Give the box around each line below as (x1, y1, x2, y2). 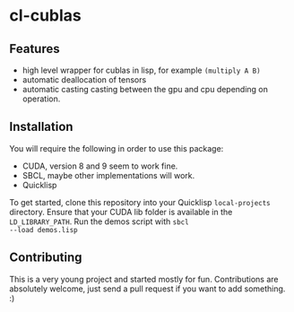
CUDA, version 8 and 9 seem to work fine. (22, 160, 178, 171)
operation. (22, 93, 61, 104)
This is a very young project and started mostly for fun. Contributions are (9, 273, 279, 284)
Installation (9, 119, 73, 134)
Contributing (9, 250, 82, 265)
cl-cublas (9, 5, 82, 26)
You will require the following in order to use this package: (9, 143, 224, 153)
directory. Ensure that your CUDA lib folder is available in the (9, 206, 233, 217)
